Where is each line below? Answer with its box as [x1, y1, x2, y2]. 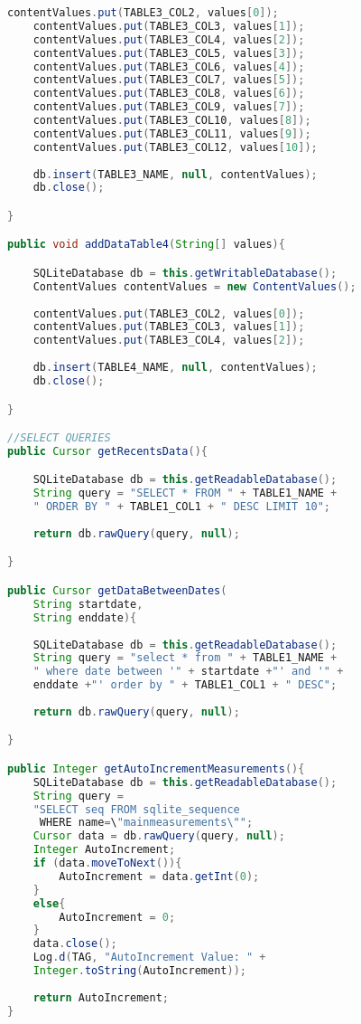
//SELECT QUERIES [7, 431, 111, 445]
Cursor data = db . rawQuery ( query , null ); [32, 830, 285, 843]
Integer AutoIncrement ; [32, 843, 176, 857]
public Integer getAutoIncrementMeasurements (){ [7, 762, 305, 775]
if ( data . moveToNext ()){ [32, 857, 182, 870]
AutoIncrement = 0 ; [59, 910, 176, 924]
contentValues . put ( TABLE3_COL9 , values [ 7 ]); [32, 100, 305, 114]
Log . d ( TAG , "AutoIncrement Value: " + [32, 951, 266, 964]
